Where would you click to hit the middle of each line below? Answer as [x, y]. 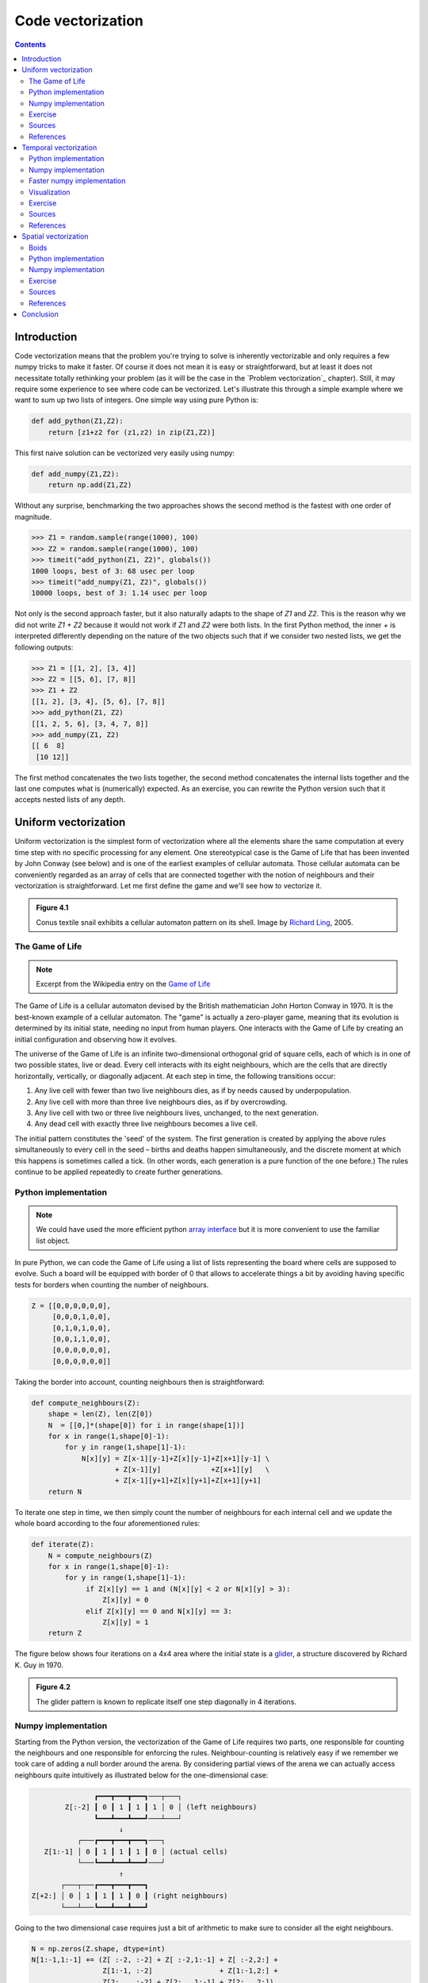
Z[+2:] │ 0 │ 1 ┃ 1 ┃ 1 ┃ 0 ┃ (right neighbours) [130, 1896]
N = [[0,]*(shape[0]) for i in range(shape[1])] [146, 1425]
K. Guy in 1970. [39, 1665]
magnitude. [33, 516]
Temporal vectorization [59, 148]
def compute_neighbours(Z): [86, 1403]
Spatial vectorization [55, 236]
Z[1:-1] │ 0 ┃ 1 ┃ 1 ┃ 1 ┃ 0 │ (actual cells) [136, 1851]
